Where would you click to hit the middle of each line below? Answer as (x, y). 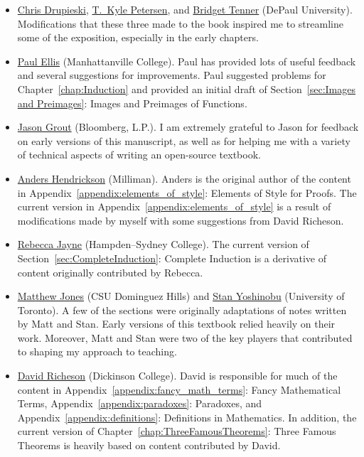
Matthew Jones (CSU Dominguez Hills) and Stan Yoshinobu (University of (181, 296)
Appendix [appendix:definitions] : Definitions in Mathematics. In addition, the (187, 417)
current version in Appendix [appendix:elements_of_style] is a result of (174, 206)
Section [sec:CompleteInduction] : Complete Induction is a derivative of (172, 258)
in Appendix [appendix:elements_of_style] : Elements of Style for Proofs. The (187, 192)
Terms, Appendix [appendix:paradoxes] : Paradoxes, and (140, 403)
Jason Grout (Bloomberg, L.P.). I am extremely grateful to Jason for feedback (188, 127)
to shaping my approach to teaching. (97, 351)
